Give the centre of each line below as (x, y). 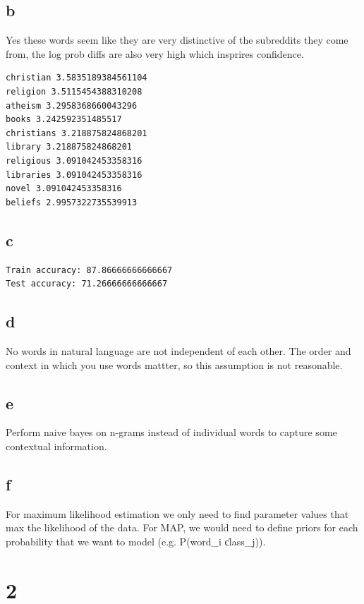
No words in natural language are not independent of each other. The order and (178, 350)
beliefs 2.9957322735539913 (72, 202)
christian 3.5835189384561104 (77, 78)
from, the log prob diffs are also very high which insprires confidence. (155, 53)
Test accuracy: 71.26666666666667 (87, 284)
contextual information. (56, 446)
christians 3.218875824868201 (77, 133)
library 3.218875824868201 (69, 147)
